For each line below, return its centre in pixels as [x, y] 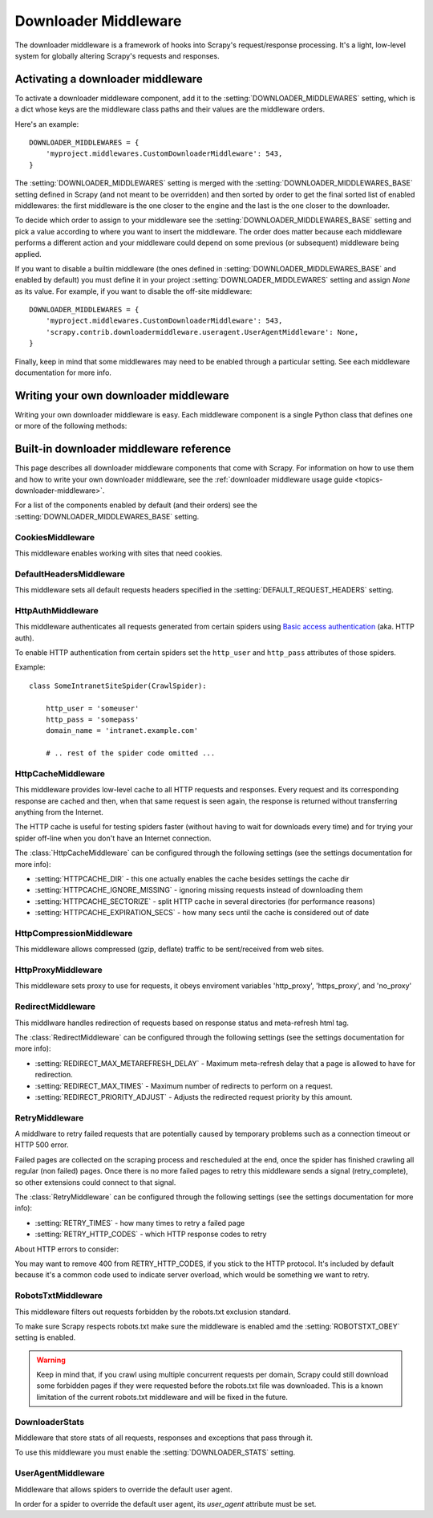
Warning [51, 1360]
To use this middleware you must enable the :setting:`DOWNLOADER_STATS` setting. [155, 1452]
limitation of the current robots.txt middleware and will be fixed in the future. [162, 1397]
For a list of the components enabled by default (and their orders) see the [136, 505]
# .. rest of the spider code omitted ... [130, 753]
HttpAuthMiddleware [57, 610]
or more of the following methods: [71, 426]
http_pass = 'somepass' [92, 719]
